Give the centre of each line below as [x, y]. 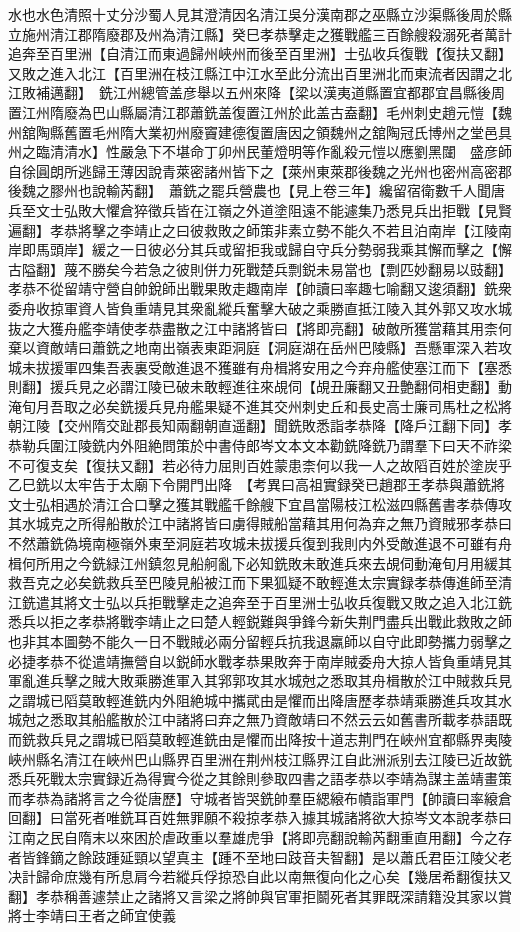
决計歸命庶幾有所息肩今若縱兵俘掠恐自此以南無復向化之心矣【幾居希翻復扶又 [260, 876]
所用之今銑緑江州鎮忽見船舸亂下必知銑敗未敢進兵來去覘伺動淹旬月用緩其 [273, 562]
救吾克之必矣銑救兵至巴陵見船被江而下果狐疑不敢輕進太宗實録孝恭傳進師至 [253, 582]
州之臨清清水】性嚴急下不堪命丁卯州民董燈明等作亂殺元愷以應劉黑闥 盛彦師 [260, 151]
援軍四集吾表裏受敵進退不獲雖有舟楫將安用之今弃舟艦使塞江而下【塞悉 [280, 366]
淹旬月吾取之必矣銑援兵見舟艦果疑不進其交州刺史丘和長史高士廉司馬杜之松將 [260, 405]
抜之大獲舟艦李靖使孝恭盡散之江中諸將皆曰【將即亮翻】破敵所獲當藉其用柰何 [260, 327]
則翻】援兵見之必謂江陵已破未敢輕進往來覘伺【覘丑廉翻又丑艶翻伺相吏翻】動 [260, 386]
